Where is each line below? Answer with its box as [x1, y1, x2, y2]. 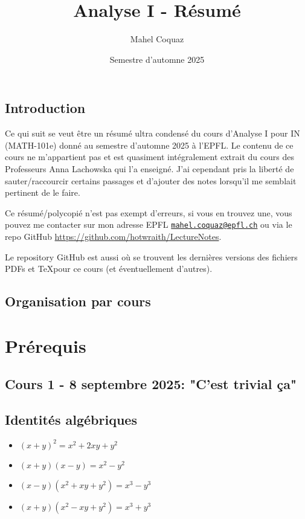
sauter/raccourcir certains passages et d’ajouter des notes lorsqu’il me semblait [5, 174, 297, 187]
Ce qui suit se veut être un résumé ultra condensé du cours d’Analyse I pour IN [5, 127, 300, 140]
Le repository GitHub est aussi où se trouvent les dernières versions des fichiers [5, 250, 298, 263]
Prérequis [5, 333, 86, 358]
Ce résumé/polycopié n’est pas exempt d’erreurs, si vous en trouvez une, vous [5, 206, 292, 219]
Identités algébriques [5, 410, 137, 429]
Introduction [5, 98, 86, 117]
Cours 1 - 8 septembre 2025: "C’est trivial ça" [5, 375, 297, 393]
